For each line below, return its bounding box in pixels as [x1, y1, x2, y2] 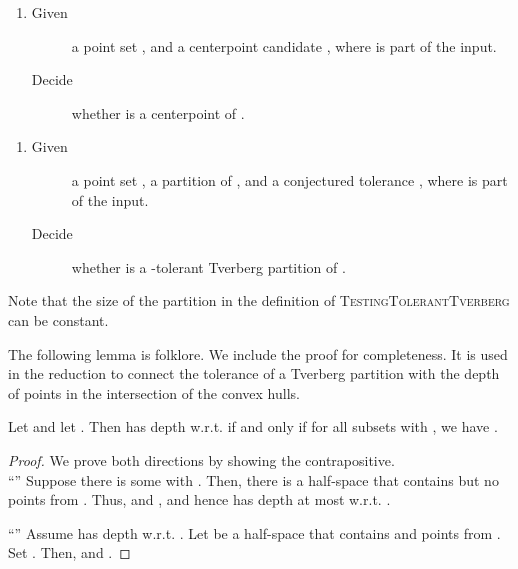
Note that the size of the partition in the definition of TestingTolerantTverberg [8, 290, 510, 311]
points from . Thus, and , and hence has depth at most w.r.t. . [8, 489, 391, 510]
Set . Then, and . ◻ [8, 542, 131, 563]
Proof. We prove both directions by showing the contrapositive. [8, 449, 395, 470]
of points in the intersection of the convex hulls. [8, 382, 300, 403]
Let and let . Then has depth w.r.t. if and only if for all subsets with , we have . [8, 416, 498, 437]
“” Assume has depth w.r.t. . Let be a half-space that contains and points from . [8, 522, 501, 543]
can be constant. [8, 309, 109, 330]
